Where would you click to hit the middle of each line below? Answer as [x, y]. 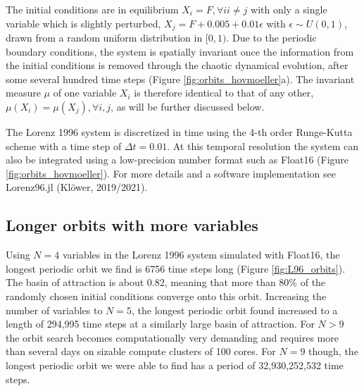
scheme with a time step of [64, 145]
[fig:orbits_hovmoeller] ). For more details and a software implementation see [171, 173]
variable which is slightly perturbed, [83, 23]
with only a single [289, 9]
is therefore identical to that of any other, [224, 93]
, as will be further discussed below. [188, 107]
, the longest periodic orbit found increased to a [235, 310]
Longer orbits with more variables [132, 225]
